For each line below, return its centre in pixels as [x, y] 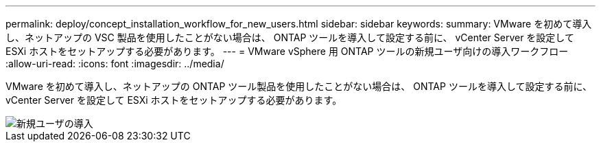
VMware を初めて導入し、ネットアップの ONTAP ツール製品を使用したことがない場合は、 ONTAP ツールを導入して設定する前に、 [299, 86]
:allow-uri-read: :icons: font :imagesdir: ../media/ [115, 64]
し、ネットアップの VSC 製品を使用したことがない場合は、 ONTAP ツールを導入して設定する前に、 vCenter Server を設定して [290, 37]
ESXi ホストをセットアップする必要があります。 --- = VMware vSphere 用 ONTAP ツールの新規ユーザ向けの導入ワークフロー [287, 51]
